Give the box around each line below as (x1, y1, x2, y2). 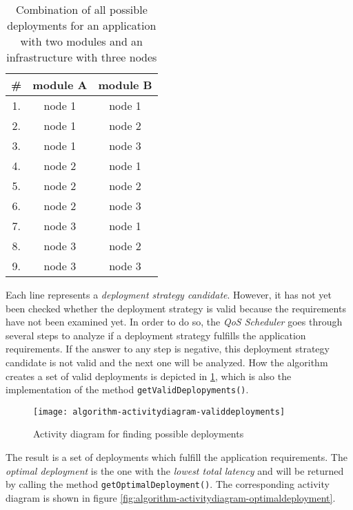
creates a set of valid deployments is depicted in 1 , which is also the (6, 368, 292, 383)
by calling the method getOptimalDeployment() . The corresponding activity (6, 477, 330, 491)
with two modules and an (20, 33, 143, 49)
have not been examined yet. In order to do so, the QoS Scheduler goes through (6, 314, 343, 329)
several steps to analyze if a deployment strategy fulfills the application (6, 328, 306, 342)
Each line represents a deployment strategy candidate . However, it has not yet (6, 287, 332, 301)
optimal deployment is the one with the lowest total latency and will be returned (6, 463, 344, 478)
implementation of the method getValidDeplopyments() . (6, 382, 249, 397)
